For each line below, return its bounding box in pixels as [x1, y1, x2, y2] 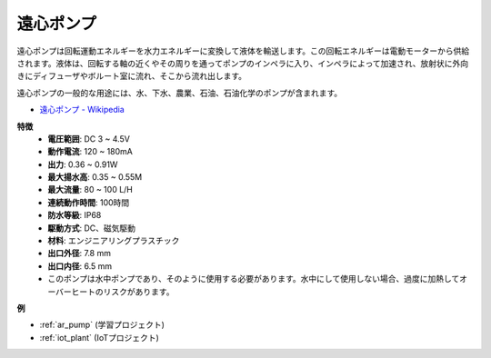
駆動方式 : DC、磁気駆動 [47, 223, 136, 234]
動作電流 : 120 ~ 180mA [47, 146, 134, 157]
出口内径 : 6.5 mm [47, 260, 113, 272]
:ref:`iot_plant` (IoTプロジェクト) [39, 332, 159, 343]
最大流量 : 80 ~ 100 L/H [47, 184, 134, 195]
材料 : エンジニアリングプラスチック [47, 235, 180, 246]
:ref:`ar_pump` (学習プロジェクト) [39, 319, 165, 331]
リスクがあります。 [103, 286, 175, 297]
